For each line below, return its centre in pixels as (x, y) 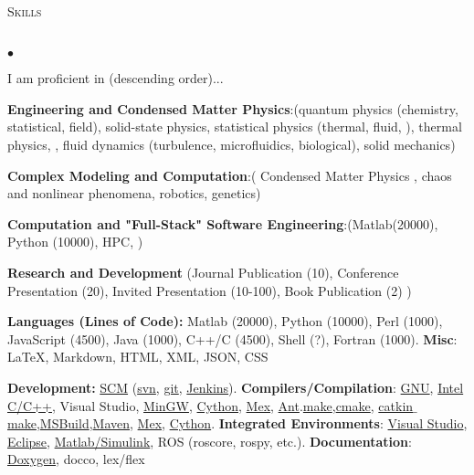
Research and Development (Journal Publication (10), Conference (203, 272)
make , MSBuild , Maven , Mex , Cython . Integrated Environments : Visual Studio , (237, 423)
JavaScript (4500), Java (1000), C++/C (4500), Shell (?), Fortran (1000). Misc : (232, 338)
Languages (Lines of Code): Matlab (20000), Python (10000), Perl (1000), (225, 321)
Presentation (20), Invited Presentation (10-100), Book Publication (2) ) (210, 290)
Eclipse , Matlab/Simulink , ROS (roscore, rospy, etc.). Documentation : (210, 441)
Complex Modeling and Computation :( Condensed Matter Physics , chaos (230, 175)
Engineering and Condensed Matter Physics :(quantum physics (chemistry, (233, 108)
